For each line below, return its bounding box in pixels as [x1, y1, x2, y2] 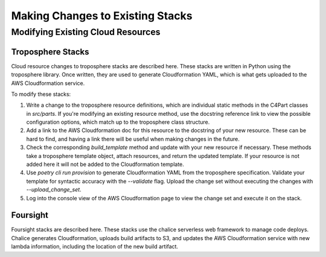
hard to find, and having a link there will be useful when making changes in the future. [26, 135, 240, 142]
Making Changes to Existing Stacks [11, 9, 193, 22]
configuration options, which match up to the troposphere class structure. [26, 118, 210, 126]
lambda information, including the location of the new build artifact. [11, 243, 178, 250]
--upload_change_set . [26, 186, 81, 193]
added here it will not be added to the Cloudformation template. [26, 160, 184, 168]
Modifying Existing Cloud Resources [11, 27, 161, 37]
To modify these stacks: [11, 90, 71, 98]
